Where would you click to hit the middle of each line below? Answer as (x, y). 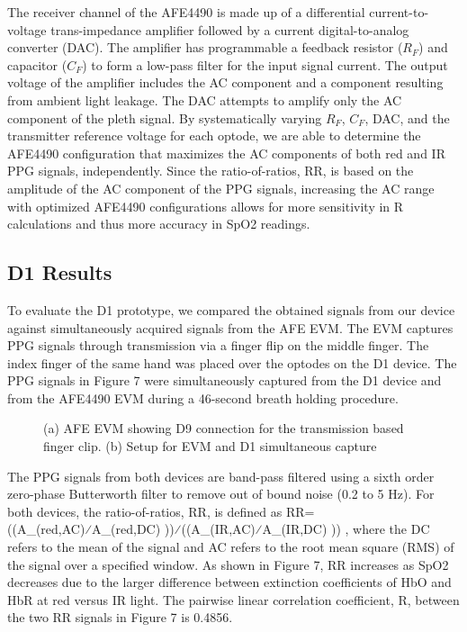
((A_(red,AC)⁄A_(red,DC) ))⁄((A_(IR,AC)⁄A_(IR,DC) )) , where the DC (219, 529)
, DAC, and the (407, 117)
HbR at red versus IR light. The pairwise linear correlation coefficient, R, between (233, 599)
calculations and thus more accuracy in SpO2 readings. (159, 224)
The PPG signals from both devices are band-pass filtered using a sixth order (221, 476)
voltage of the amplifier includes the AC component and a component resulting (225, 82)
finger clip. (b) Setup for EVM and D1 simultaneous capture (210, 446)
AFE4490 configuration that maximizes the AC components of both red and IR (226, 153)
